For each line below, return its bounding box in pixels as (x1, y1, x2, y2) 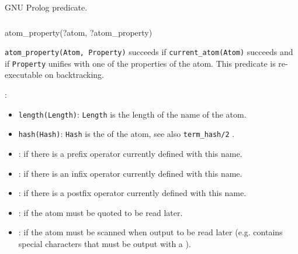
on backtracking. (44, 68, 104, 81)
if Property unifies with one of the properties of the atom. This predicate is (5, 57, 276, 69)
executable (5, 68, 43, 81)
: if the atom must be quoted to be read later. (18, 206, 183, 218)
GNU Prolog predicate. (5, 1, 88, 13)
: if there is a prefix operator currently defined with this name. (18, 147, 242, 159)
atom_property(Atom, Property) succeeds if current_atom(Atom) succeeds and (5, 46, 293, 58)
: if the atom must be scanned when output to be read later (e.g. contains (18, 226, 283, 238)
